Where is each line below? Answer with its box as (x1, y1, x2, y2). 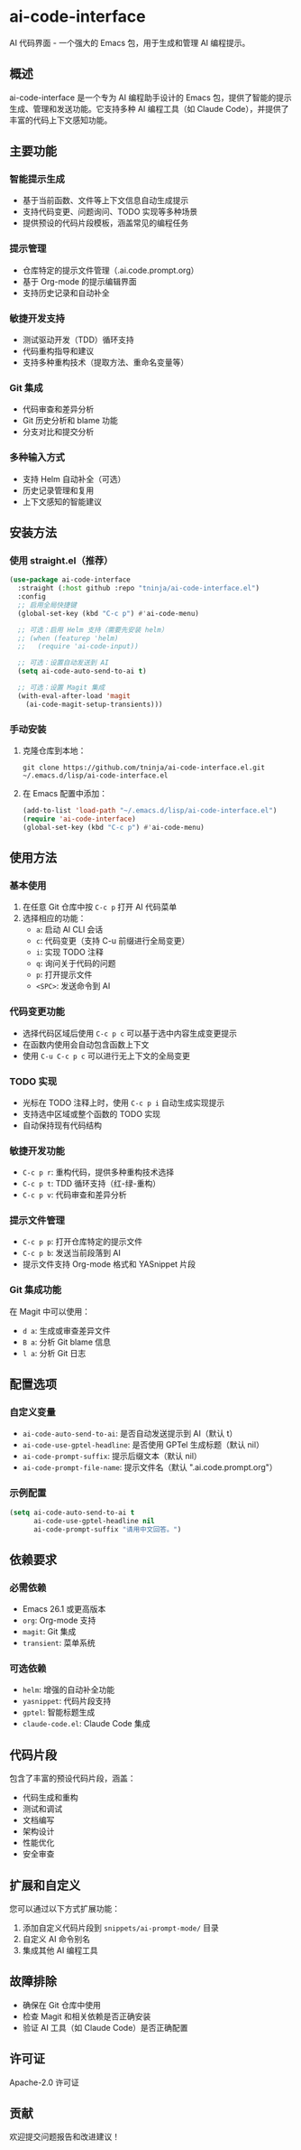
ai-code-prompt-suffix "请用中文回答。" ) (32, 1524, 182, 1534)
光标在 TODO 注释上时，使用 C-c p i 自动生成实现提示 (22, 1097, 225, 1108)
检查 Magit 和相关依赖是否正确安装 (22, 2011, 151, 2022)
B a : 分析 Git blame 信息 (22, 1336, 111, 1347)
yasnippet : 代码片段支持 (22, 1696, 112, 1707)
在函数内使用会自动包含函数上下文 (22, 1038, 150, 1049)
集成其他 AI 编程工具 (22, 1945, 99, 1956)
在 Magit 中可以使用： (9, 1306, 90, 1317)
